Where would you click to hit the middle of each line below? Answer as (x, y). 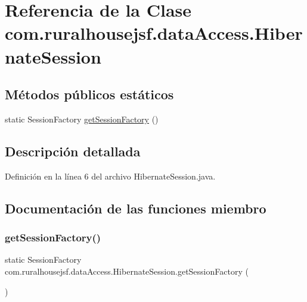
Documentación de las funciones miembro (136, 208)
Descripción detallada (73, 151)
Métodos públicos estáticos (89, 94)
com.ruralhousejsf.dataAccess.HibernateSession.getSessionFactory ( (127, 271)
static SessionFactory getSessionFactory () (82, 119)
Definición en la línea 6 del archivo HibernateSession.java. (110, 176)
